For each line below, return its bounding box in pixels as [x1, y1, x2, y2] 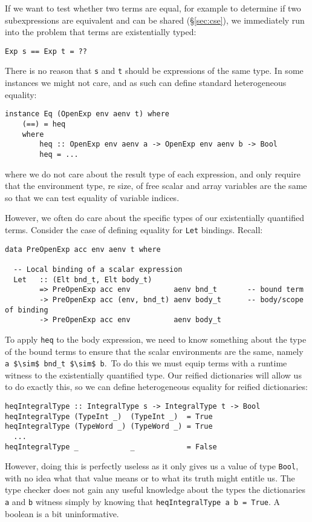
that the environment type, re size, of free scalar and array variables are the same [5, 179, 307, 192]
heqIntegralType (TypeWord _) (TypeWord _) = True [5, 422, 213, 431]
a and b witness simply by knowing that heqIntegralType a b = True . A [5, 495, 281, 508]
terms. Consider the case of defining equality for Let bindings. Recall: [5, 223, 263, 236]
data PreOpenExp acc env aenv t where [5, 245, 161, 254]
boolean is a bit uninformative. [5, 507, 119, 520]
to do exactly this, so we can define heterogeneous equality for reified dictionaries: [5, 380, 308, 393]
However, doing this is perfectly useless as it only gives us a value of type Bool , [5, 460, 299, 472]
